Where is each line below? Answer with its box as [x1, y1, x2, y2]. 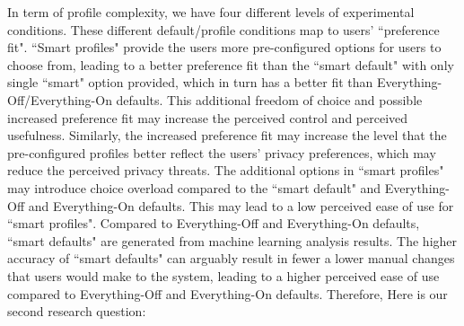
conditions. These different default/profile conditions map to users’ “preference [7, 20, 440, 39]
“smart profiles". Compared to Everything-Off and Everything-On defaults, [7, 214, 420, 233]
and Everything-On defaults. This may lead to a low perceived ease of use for [28, 196, 454, 215]
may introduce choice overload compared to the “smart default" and [7, 178, 381, 197]
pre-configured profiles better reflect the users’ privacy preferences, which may [7, 143, 436, 162]
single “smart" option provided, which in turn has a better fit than [7, 73, 373, 92]
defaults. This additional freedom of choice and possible [116, 90, 423, 109]
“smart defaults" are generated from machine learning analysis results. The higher [7, 231, 458, 250]
